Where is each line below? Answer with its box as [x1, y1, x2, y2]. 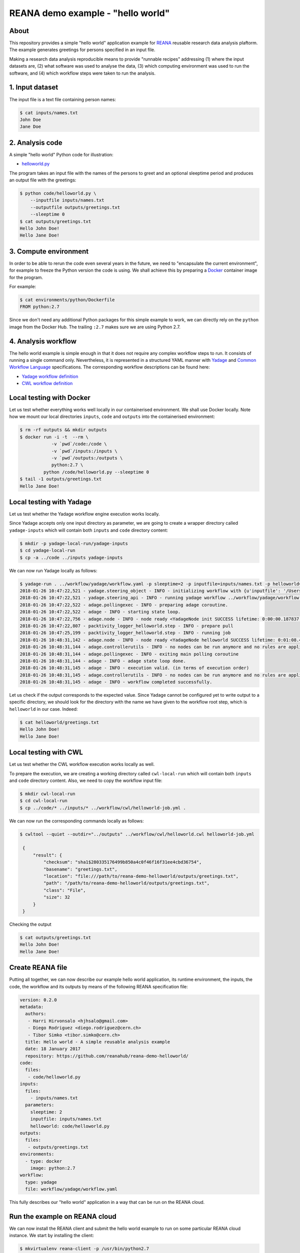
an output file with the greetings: [9, 177, 76, 183]
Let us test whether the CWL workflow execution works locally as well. [9, 761, 155, 767]
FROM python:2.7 [19, 304, 60, 310]
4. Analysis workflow [9, 337, 77, 345]
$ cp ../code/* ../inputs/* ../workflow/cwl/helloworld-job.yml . [19, 805, 186, 810]
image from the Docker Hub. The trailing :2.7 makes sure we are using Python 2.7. [9, 324, 181, 330]
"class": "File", [43, 887, 86, 893]
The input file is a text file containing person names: [9, 96, 116, 102]
